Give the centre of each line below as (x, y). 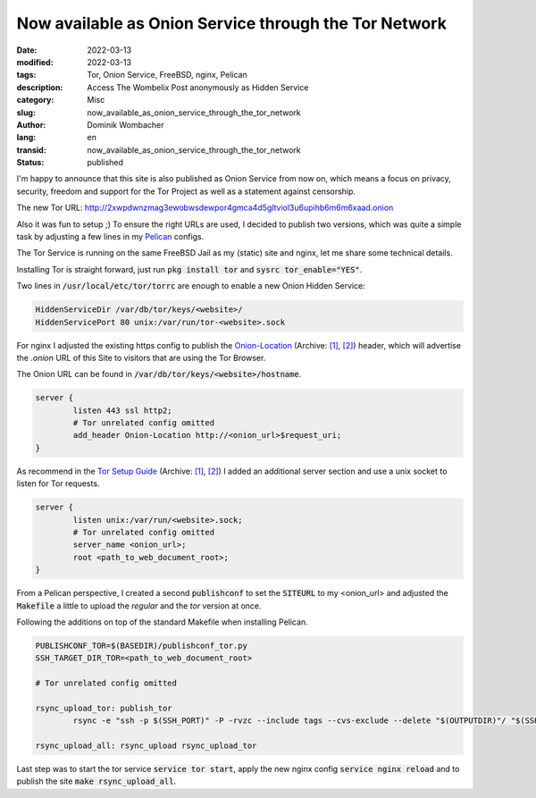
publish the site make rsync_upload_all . (96, 781)
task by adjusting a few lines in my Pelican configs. (110, 237)
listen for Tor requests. (58, 483)
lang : (26, 138)
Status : (30, 163)
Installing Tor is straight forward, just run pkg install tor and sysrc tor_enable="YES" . (189, 269)
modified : (35, 62)
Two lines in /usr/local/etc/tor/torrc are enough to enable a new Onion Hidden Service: (191, 286)
